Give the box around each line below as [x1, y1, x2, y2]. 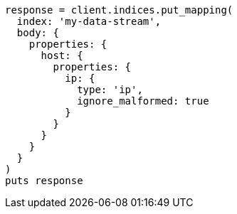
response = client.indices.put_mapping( [5, 4, 233, 16]
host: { [41, 50, 83, 61]
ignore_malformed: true [77, 95, 209, 107]
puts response [5, 175, 83, 186]
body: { [16, 27, 59, 38]
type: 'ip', [77, 84, 143, 95]
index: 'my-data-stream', [16, 16, 162, 27]
